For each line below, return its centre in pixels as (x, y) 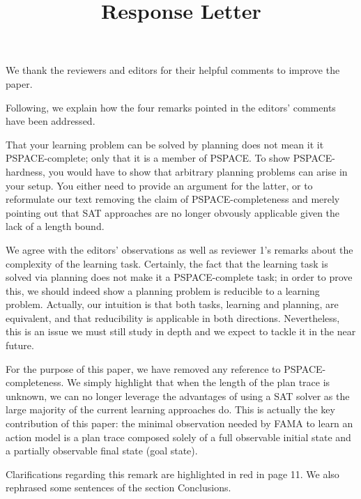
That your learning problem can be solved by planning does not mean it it (165, 144)
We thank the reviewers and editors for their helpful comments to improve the (173, 70)
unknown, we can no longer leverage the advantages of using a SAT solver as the (178, 396)
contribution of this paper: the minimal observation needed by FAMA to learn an (179, 423)
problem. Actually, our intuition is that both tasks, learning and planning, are (172, 304)
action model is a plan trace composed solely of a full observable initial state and (178, 437)
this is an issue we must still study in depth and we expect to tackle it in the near (181, 331)
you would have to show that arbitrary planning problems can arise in (198, 171)
